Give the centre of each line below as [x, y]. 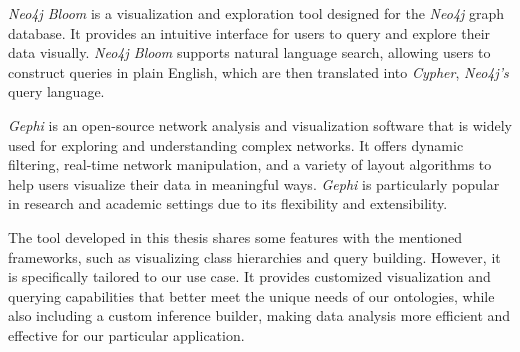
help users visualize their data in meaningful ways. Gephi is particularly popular [254, 183]
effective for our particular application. [126, 334]
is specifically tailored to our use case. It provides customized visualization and [249, 276]
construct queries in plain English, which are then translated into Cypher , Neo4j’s [258, 71]
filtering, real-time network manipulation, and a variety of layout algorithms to [250, 164]
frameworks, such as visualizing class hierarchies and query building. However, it [254, 256]
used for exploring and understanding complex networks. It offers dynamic [236, 144]
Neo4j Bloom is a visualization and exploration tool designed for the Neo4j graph [256, 13]
